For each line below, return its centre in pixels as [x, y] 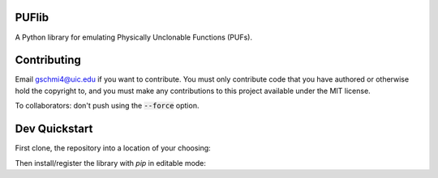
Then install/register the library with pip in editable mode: [111, 163]
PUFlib [32, 17]
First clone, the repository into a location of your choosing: [113, 148]
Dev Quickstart [54, 129]
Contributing [48, 60]
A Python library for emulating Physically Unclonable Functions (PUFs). [134, 37]
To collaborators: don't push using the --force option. [107, 106]
